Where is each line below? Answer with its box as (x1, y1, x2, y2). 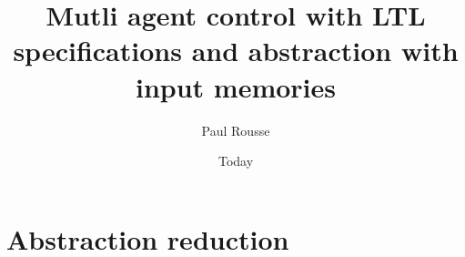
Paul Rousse (201, 120, 270, 139)
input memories (135, 67, 337, 105)
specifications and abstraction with (13, 32, 459, 69)
